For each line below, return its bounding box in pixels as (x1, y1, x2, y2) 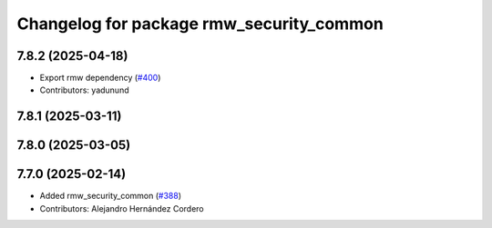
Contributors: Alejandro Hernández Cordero (39, 203, 204, 213)
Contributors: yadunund (39, 84, 129, 95)
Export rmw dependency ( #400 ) (39, 73, 161, 84)
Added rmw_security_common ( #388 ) (39, 191, 182, 202)
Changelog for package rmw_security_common (16, 14, 384, 34)
